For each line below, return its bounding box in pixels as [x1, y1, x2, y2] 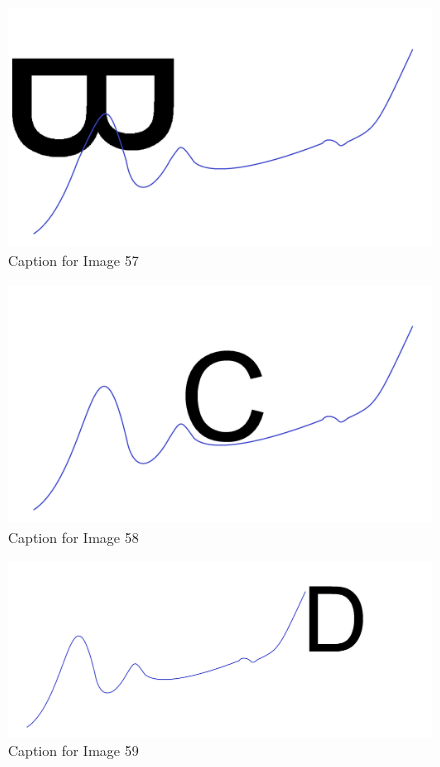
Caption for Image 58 [8, 526, 139, 547]
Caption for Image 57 [8, 250, 139, 271]
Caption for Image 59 [8, 740, 139, 761]
